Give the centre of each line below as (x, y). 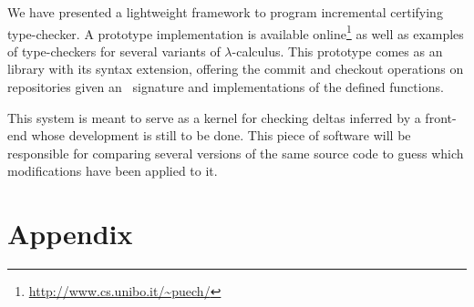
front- (441, 117)
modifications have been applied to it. (113, 171)
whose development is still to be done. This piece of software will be (221, 135)
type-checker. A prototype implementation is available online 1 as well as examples (236, 32)
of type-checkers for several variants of (114, 51)
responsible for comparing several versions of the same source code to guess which (236, 153)
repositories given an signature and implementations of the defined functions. (226, 87)
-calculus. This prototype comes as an (337, 51)
